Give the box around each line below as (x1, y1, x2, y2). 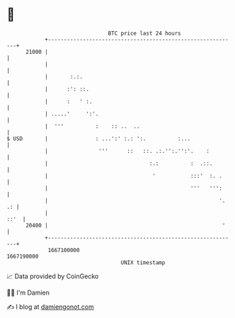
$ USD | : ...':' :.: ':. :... (6, 135, 191, 142)
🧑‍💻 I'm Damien (6, 288, 50, 297)
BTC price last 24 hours (108, 30, 181, 37)
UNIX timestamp (120, 259, 166, 266)
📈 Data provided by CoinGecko (6, 272, 99, 280)
